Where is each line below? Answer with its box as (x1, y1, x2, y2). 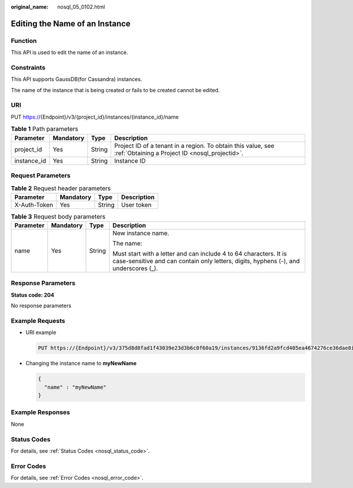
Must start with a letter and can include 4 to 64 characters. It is (112, 250, 287, 258)
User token (121, 200, 152, 208)
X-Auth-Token (14, 200, 54, 208)
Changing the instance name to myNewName (25, 360, 137, 367)
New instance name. (112, 229, 169, 237)
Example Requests (11, 317, 65, 325)
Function (11, 36, 37, 45)
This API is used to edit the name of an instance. (11, 49, 128, 56)
